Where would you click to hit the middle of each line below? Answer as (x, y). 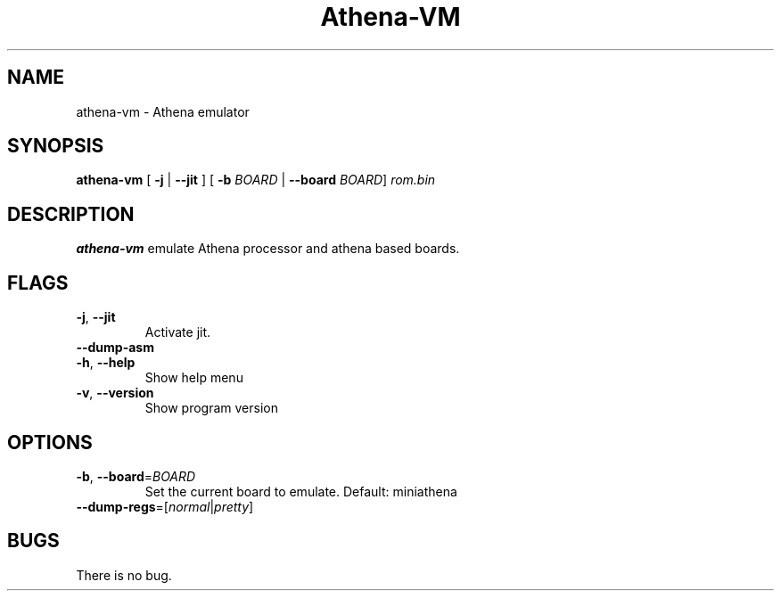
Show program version (211, 408)
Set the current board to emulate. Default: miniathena (301, 491)
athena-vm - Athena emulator (163, 111)
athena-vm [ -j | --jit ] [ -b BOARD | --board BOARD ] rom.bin (256, 180)
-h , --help (106, 363)
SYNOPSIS (56, 146)
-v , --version (115, 393)
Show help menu (194, 378)
